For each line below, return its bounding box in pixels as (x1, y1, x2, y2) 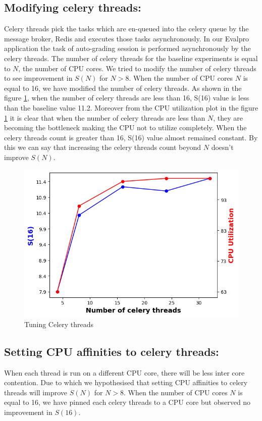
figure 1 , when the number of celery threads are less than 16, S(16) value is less (4, 92, 249, 103)
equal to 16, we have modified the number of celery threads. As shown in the (4, 82, 242, 93)
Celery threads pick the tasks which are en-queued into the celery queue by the (4, 23, 249, 34)
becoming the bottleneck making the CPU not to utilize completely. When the (4, 122, 247, 133)
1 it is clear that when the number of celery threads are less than (4, 112, 205, 123)
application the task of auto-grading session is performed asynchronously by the (4, 43, 251, 54)
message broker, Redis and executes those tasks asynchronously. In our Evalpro (4, 33, 249, 43)
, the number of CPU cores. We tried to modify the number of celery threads (18, 63, 256, 73)
